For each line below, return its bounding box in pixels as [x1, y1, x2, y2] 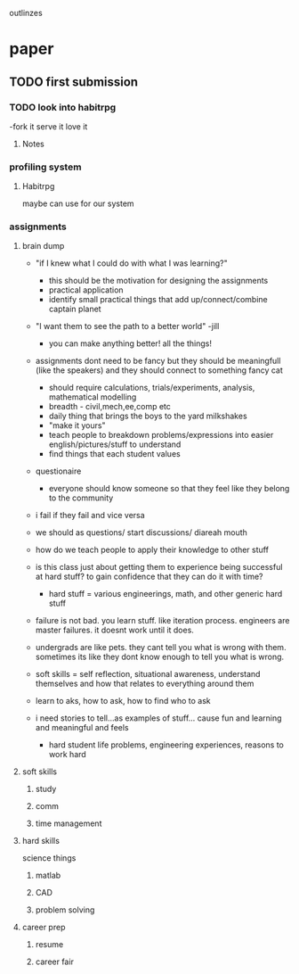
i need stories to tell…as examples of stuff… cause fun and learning [35, 713, 282, 723]
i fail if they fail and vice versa [35, 510, 145, 521]
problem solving [35, 904, 95, 915]
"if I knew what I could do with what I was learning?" [35, 258, 229, 268]
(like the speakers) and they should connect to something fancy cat [35, 365, 283, 376]
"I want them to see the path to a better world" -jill [35, 321, 220, 332]
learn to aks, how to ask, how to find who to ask [35, 696, 211, 706]
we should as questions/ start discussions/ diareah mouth [35, 527, 247, 538]
